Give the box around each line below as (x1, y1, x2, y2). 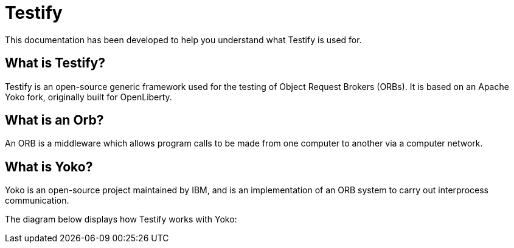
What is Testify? (5, 55, 105, 71)
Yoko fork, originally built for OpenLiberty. (5, 91, 172, 102)
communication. (5, 195, 69, 206)
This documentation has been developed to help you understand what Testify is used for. (5, 34, 362, 45)
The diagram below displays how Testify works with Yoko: (5, 214, 237, 225)
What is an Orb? (5, 112, 104, 128)
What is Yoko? (5, 159, 93, 174)
